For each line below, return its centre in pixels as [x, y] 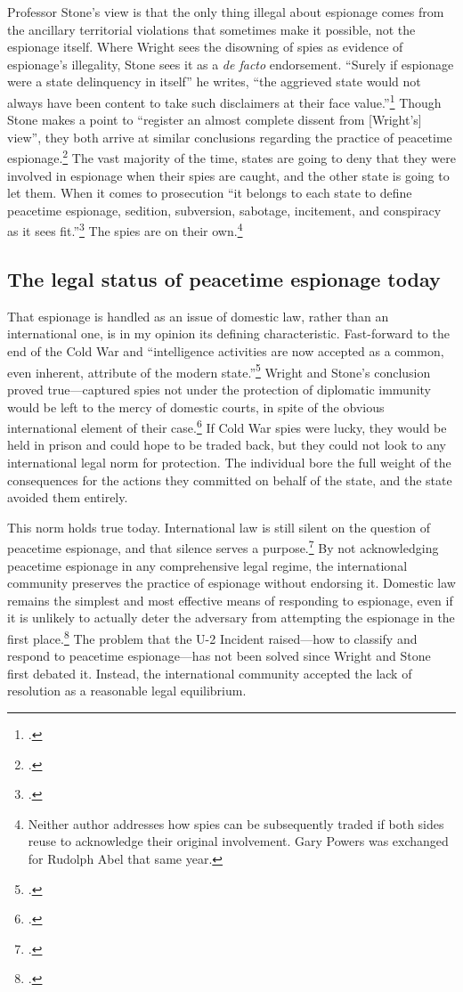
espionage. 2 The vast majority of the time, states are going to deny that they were [232, 157]
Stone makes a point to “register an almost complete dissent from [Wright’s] [215, 120]
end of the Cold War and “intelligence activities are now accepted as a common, [226, 351]
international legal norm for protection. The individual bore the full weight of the [229, 462]
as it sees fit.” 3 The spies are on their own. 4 [125, 230]
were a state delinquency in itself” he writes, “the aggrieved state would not [214, 81]
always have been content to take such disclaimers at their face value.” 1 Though [224, 101]
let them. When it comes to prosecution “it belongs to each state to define [210, 193]
